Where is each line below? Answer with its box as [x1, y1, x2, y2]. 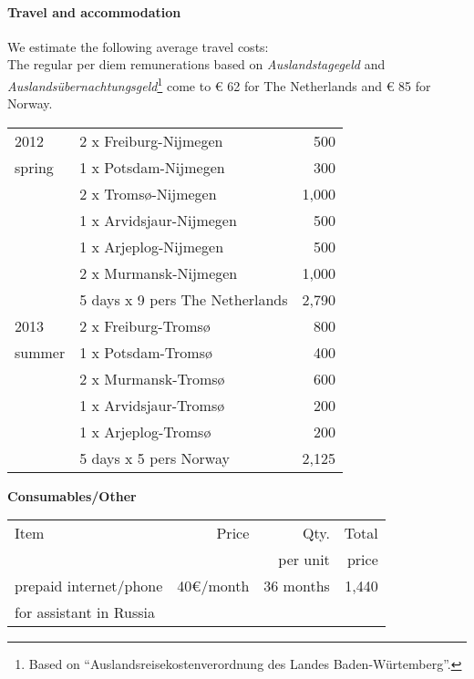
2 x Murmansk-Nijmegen [79, 262, 238, 283]
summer [15, 341, 66, 363]
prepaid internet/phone [15, 575, 163, 597]
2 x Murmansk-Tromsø [79, 367, 225, 389]
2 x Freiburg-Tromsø [79, 314, 211, 336]
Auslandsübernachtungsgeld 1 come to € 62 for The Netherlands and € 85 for [7, 73, 431, 95]
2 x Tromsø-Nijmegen [79, 182, 217, 204]
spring [15, 156, 54, 178]
